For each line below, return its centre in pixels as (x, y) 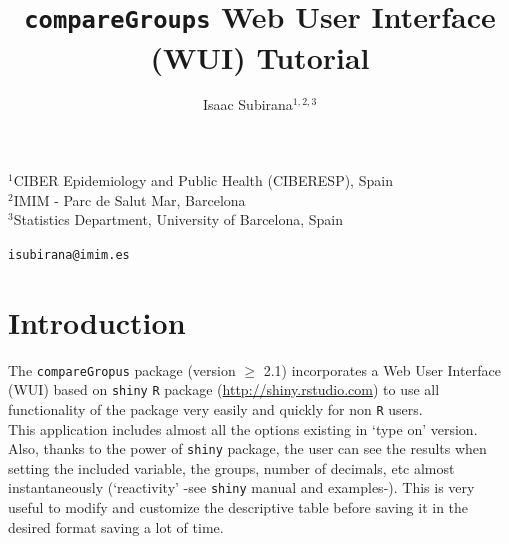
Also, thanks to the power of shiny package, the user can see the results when (247, 448)
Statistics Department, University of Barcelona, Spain (178, 219)
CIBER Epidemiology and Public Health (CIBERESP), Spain (203, 180)
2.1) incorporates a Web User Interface (382, 369)
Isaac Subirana (247, 104)
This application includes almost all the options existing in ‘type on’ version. (243, 428)
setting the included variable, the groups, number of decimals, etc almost (231, 467)
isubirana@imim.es (69, 254)
